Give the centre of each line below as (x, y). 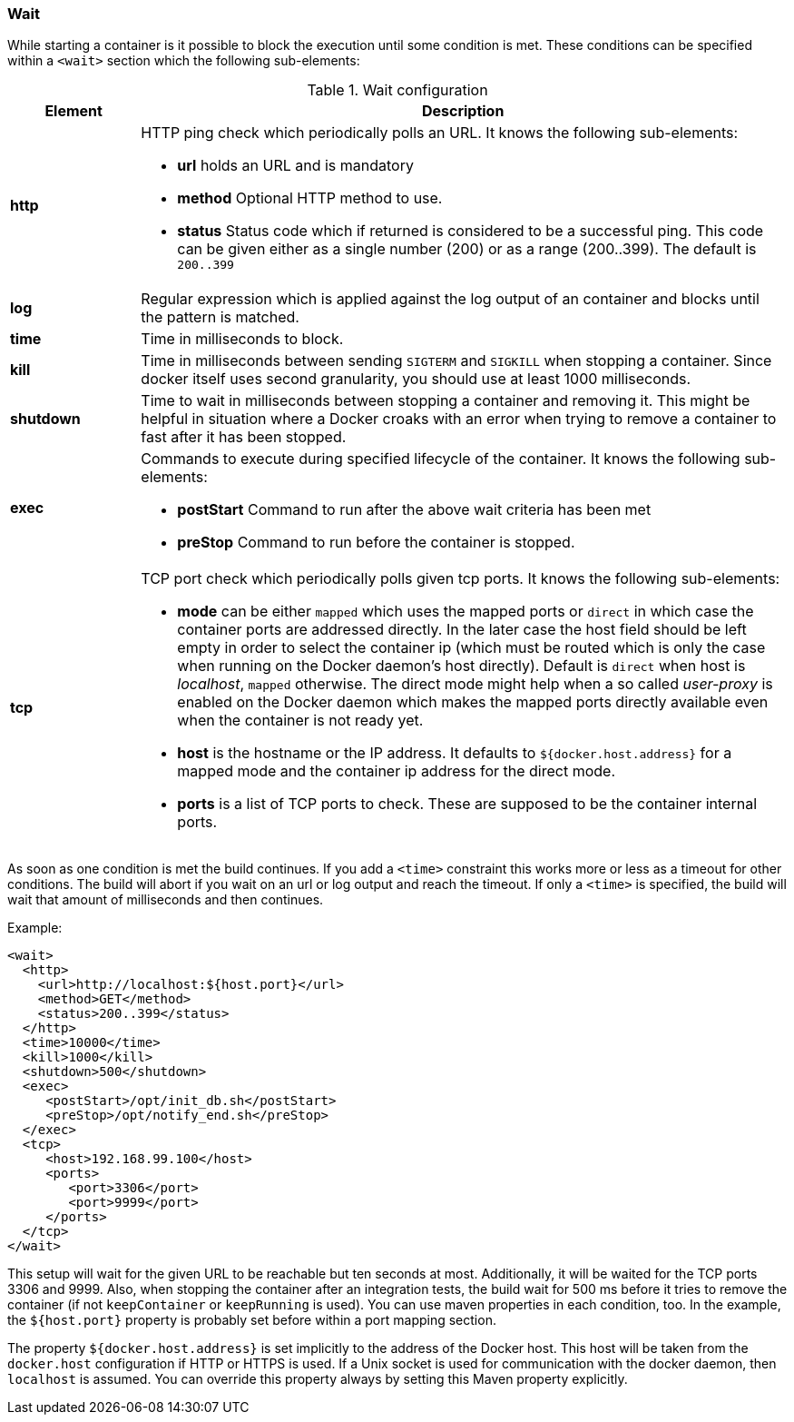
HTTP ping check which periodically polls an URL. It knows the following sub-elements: (440, 133)
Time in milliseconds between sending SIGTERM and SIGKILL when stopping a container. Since (456, 361)
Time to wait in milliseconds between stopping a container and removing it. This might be (446, 401)
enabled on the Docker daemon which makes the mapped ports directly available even (473, 702)
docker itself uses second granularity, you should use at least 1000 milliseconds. (416, 379)
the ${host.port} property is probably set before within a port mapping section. (252, 1320)
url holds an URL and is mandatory (295, 166)
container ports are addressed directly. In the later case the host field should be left (462, 630)
